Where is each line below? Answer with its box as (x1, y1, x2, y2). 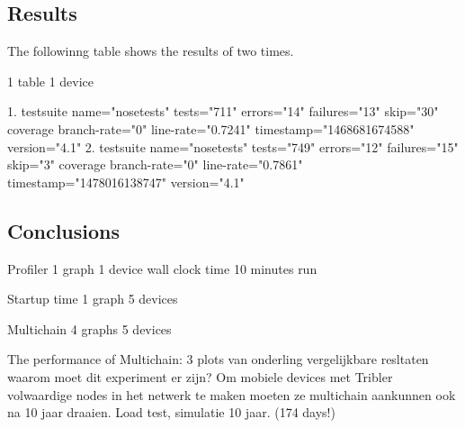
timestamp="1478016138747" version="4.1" (7, 172, 245, 191)
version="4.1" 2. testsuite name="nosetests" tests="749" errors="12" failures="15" (7, 137, 459, 156)
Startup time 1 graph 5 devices (7, 289, 178, 308)
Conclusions (7, 216, 121, 244)
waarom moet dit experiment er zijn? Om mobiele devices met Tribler (7, 367, 393, 386)
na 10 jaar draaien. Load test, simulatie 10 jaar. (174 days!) (7, 403, 335, 422)
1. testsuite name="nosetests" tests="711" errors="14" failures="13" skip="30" (7, 102, 439, 121)
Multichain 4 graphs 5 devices (7, 319, 172, 338)
